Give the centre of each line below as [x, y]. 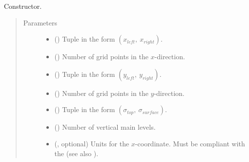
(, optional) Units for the [92, 143]
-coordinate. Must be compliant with [190, 143]
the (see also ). [76, 153]
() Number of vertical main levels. [105, 127]
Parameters [40, 22]
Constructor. [23, 6]
